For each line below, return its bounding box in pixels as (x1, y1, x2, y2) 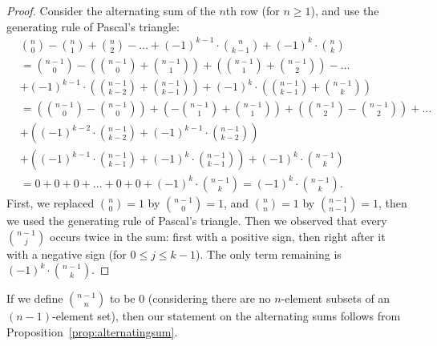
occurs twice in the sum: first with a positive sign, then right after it (49, 227, 386, 244)
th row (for (225, 2, 280, 18)
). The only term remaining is (196, 245, 342, 262)
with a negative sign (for (6, 245, 127, 262)
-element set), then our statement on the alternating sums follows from (52, 308, 401, 324)
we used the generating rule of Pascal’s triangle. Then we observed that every (6, 211, 387, 228)
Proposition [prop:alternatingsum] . (6, 323, 178, 340)
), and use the (310, 2, 379, 18)
